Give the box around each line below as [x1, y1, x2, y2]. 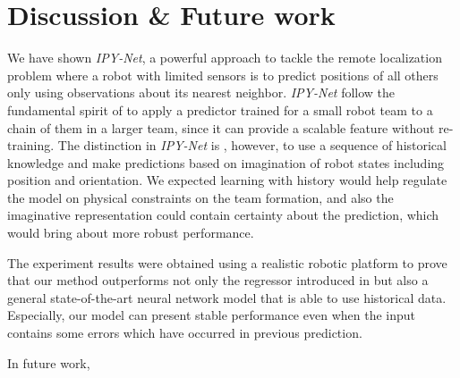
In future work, [7, 353, 90, 372]
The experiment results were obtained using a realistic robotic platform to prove [7, 253, 447, 272]
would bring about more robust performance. [7, 223, 254, 242]
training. [7, 136, 55, 155]
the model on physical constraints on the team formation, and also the [7, 188, 394, 206]
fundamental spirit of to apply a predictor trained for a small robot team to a [7, 100, 433, 119]
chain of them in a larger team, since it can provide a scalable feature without [7, 118, 435, 137]
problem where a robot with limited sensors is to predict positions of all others [7, 65, 439, 84]
